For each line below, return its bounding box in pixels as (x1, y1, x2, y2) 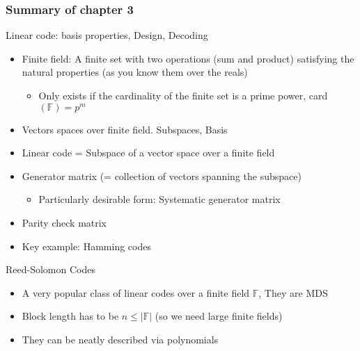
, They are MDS (258, 285, 328, 300)
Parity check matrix (22, 215, 107, 229)
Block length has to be (22, 309, 119, 323)
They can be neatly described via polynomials (22, 332, 219, 346)
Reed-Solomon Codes (6, 262, 95, 277)
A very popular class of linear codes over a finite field (22, 285, 250, 300)
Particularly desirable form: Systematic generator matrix (38, 192, 281, 206)
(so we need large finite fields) (155, 309, 283, 323)
